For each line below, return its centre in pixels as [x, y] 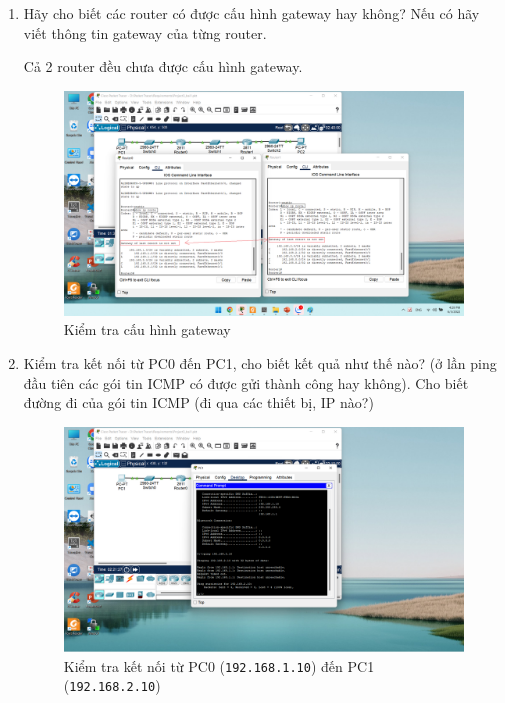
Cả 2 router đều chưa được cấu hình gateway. [163, 66]
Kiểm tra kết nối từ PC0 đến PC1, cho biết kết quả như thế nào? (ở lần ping [260, 363]
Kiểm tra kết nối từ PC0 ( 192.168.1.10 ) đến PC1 [219, 665]
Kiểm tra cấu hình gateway [147, 329]
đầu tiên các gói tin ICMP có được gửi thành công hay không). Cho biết [246, 382]
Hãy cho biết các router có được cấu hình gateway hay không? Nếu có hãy [251, 13]
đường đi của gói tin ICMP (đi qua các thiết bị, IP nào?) [198, 402]
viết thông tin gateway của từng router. [145, 32]
